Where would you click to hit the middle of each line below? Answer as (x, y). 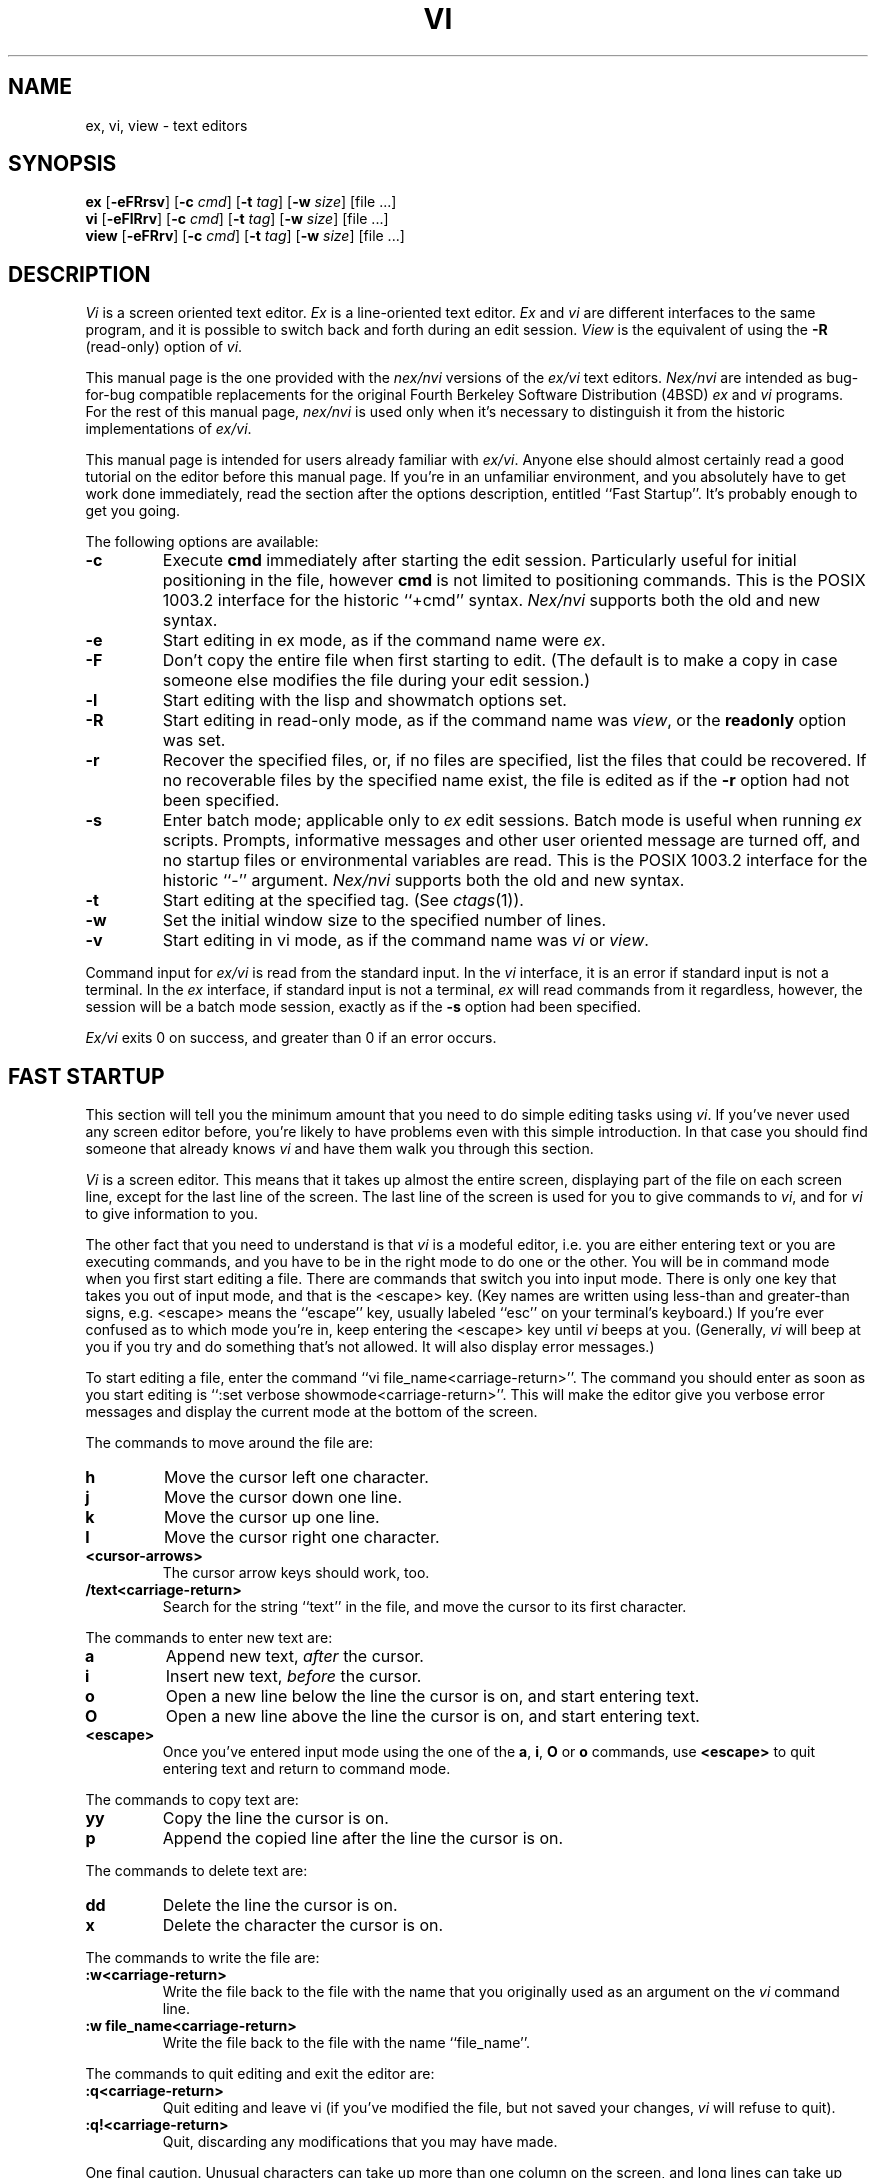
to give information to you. (171, 1214)
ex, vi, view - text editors (166, 125)
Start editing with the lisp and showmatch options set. (364, 700)
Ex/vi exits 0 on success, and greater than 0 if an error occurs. (291, 1038)
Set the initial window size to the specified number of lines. (384, 920)
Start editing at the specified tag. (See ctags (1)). (343, 900)
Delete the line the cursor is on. (280, 1905)
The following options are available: (202, 542)
